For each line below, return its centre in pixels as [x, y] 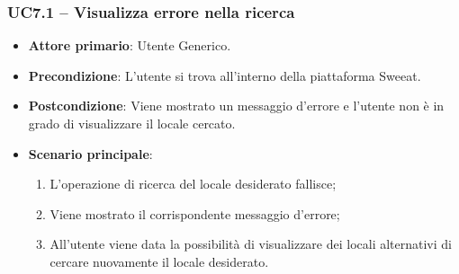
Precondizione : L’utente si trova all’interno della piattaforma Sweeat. [225, 75]
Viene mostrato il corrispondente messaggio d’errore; [195, 213]
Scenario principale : [90, 153]
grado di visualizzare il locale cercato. [132, 123]
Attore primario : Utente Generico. [130, 45]
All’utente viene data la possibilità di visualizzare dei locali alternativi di [251, 244]
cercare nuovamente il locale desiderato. [159, 261]
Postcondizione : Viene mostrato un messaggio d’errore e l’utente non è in [236, 106]
